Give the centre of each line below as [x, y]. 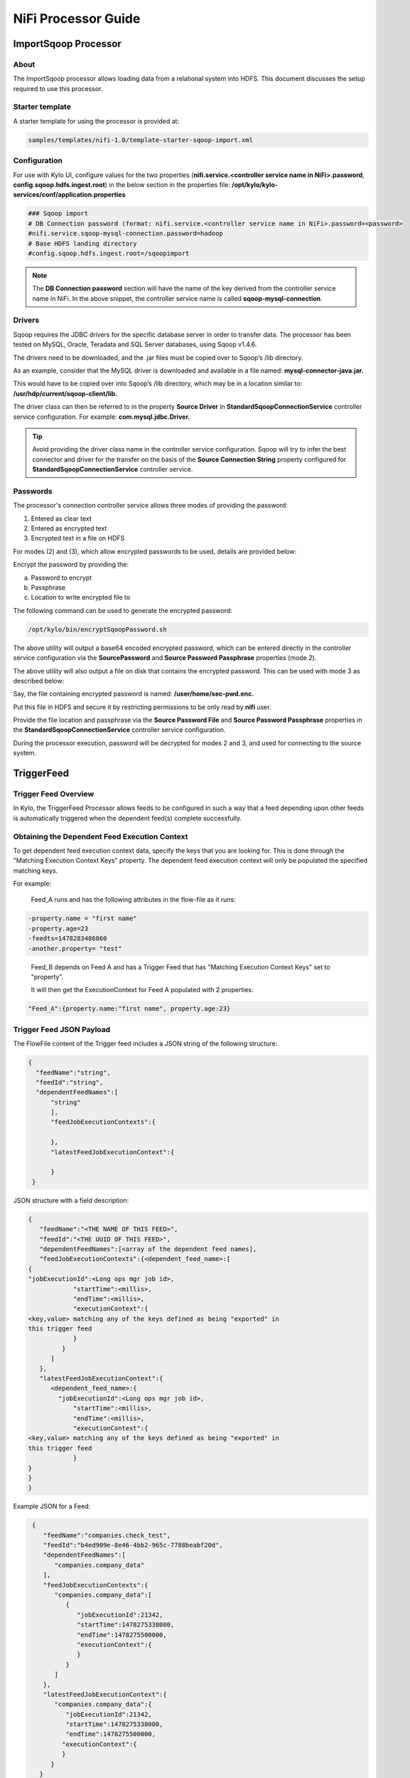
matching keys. [36, 871]
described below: [38, 681]
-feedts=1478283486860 [68, 938]
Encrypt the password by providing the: [71, 565]
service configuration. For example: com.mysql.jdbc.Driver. [102, 417]
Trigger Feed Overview [54, 794]
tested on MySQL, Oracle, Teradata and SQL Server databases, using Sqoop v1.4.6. [135, 344]
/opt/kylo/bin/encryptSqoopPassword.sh [97, 629]
